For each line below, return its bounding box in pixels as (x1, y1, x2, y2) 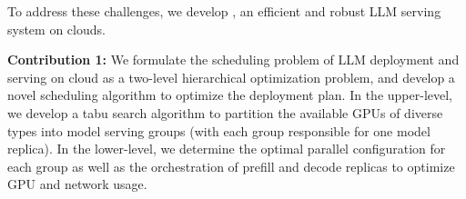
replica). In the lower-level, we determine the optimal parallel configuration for (7, 139, 446, 158)
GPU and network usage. (7, 174, 147, 194)
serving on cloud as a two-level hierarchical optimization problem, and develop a (7, 67, 455, 86)
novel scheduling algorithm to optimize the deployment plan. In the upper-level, (7, 85, 453, 104)
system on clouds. (7, 19, 106, 38)
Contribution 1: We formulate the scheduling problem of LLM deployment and (7, 50, 460, 69)
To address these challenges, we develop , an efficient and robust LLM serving (7, 2, 441, 20)
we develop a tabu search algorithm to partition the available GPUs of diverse (7, 103, 443, 122)
